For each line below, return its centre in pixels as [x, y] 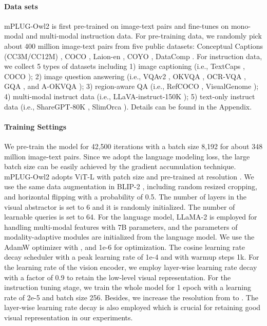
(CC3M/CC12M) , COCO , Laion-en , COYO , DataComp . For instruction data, [133, 56]
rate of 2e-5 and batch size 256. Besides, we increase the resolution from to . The [131, 297]
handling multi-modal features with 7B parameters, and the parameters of [121, 227]
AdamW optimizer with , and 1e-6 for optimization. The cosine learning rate [125, 247]
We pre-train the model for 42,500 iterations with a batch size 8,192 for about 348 [133, 146]
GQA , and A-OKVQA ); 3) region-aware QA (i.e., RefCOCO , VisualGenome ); [131, 86]
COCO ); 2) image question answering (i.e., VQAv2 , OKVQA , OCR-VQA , [125, 76]
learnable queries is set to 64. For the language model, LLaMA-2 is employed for [131, 217]
